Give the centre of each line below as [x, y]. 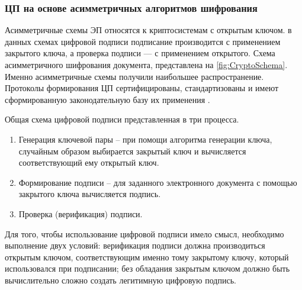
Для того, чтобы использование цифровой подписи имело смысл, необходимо [144, 233]
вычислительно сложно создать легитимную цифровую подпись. [121, 280]
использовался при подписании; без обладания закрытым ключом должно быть [147, 268]
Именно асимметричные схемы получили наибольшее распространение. [134, 76]
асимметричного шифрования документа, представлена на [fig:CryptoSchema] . [146, 65]
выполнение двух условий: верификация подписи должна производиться [135, 245]
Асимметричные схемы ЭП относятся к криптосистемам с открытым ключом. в [148, 30]
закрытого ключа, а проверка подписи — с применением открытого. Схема [140, 53]
